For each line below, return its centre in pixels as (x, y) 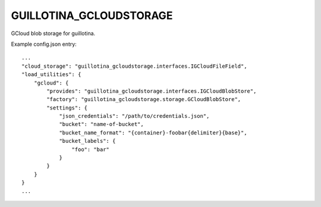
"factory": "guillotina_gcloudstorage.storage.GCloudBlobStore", (144, 99)
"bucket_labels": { (87, 141)
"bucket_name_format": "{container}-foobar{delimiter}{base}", (153, 133)
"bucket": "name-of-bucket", (101, 124)
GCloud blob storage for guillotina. (53, 33)
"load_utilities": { (51, 75)
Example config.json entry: (44, 44)
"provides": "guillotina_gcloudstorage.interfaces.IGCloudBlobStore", (152, 91)
